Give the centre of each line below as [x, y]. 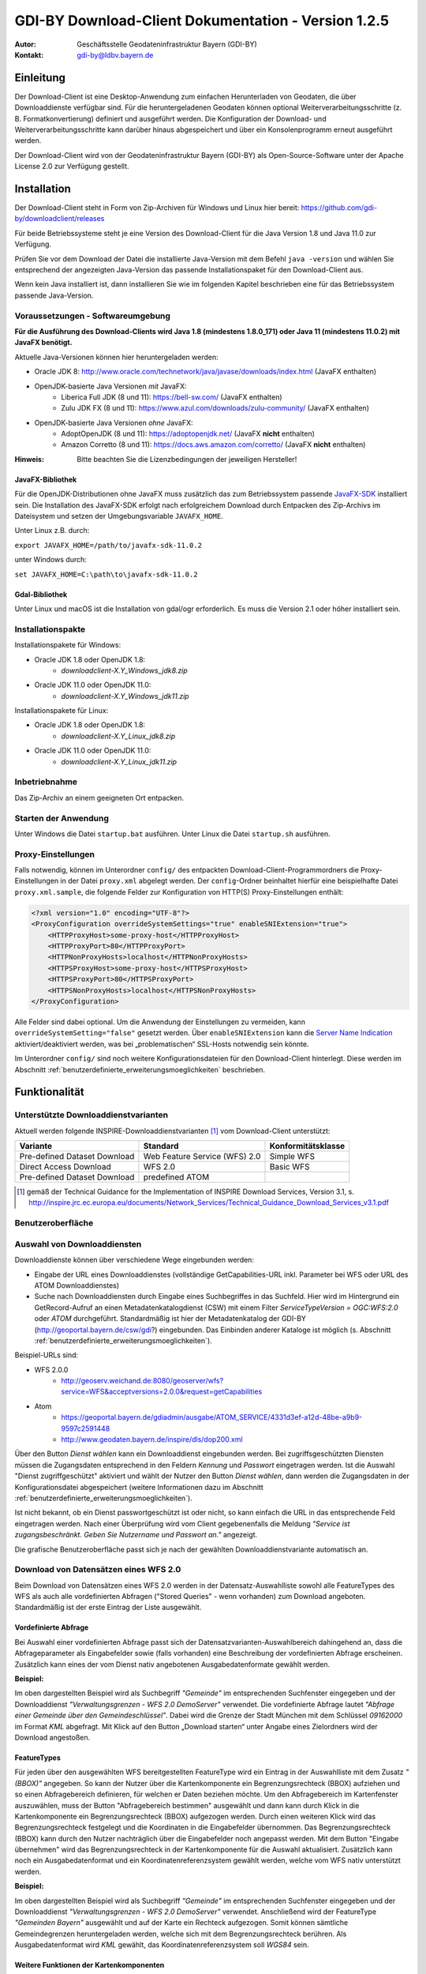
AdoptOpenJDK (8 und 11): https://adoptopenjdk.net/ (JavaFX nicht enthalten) [188, 433]
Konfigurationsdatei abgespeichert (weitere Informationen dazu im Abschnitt [139, 1487]
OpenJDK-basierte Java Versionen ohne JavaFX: [114, 422]
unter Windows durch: [50, 560]
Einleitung [40, 78]
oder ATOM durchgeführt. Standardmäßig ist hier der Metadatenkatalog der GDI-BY [170, 1319]
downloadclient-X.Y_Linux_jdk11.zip [119, 761]
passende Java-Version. [54, 295]
